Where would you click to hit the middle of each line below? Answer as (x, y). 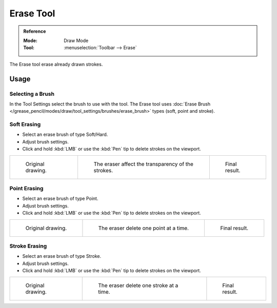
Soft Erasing (25, 125)
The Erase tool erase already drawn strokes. (56, 64)
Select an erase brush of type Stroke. (62, 256)
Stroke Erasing (28, 246)
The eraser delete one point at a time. (144, 228)
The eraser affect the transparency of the (143, 164)
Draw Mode (76, 40)
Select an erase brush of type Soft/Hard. (65, 135)
